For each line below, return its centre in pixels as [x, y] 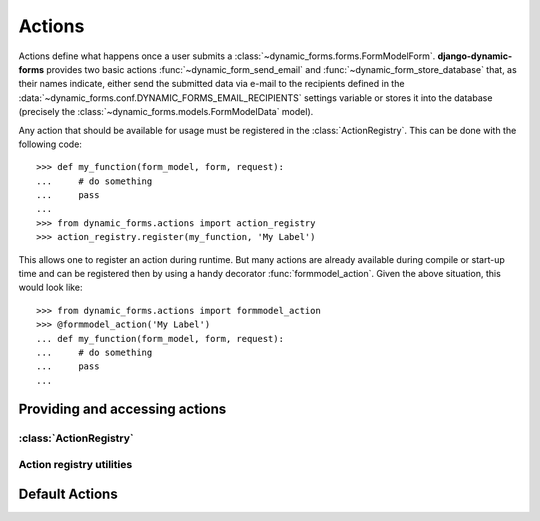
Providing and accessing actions [122, 408]
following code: [50, 144]
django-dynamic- [475, 56]
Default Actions [68, 493]
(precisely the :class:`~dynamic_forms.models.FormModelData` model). [166, 112]
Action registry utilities [75, 465]
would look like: [50, 287]
